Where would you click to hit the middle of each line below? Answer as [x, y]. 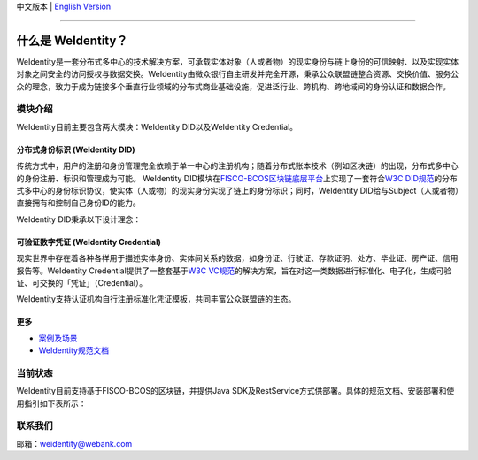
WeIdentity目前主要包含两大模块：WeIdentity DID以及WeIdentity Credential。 [157, 126]
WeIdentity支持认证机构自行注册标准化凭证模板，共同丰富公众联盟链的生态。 [156, 299]
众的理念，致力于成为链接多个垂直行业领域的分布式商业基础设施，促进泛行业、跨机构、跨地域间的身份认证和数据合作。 [233, 86]
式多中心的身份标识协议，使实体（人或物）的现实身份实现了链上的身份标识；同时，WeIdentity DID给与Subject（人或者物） [238, 191]
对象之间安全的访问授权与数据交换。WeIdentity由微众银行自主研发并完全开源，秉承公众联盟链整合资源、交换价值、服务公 [238, 74]
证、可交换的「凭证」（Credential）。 [82, 282]
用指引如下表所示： [51, 403]
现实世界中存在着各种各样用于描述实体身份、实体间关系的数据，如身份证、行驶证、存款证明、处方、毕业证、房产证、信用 [237, 258]
